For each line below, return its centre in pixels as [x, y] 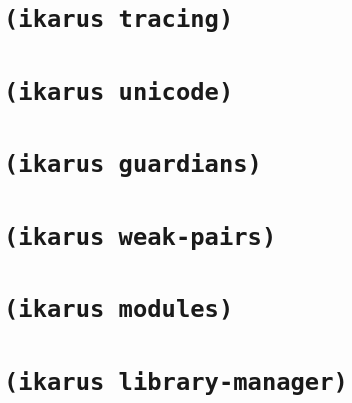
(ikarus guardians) [133, 164]
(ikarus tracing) [119, 19]
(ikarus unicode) [119, 91]
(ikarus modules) [119, 309]
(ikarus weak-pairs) [140, 236]
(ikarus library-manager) [176, 381]
